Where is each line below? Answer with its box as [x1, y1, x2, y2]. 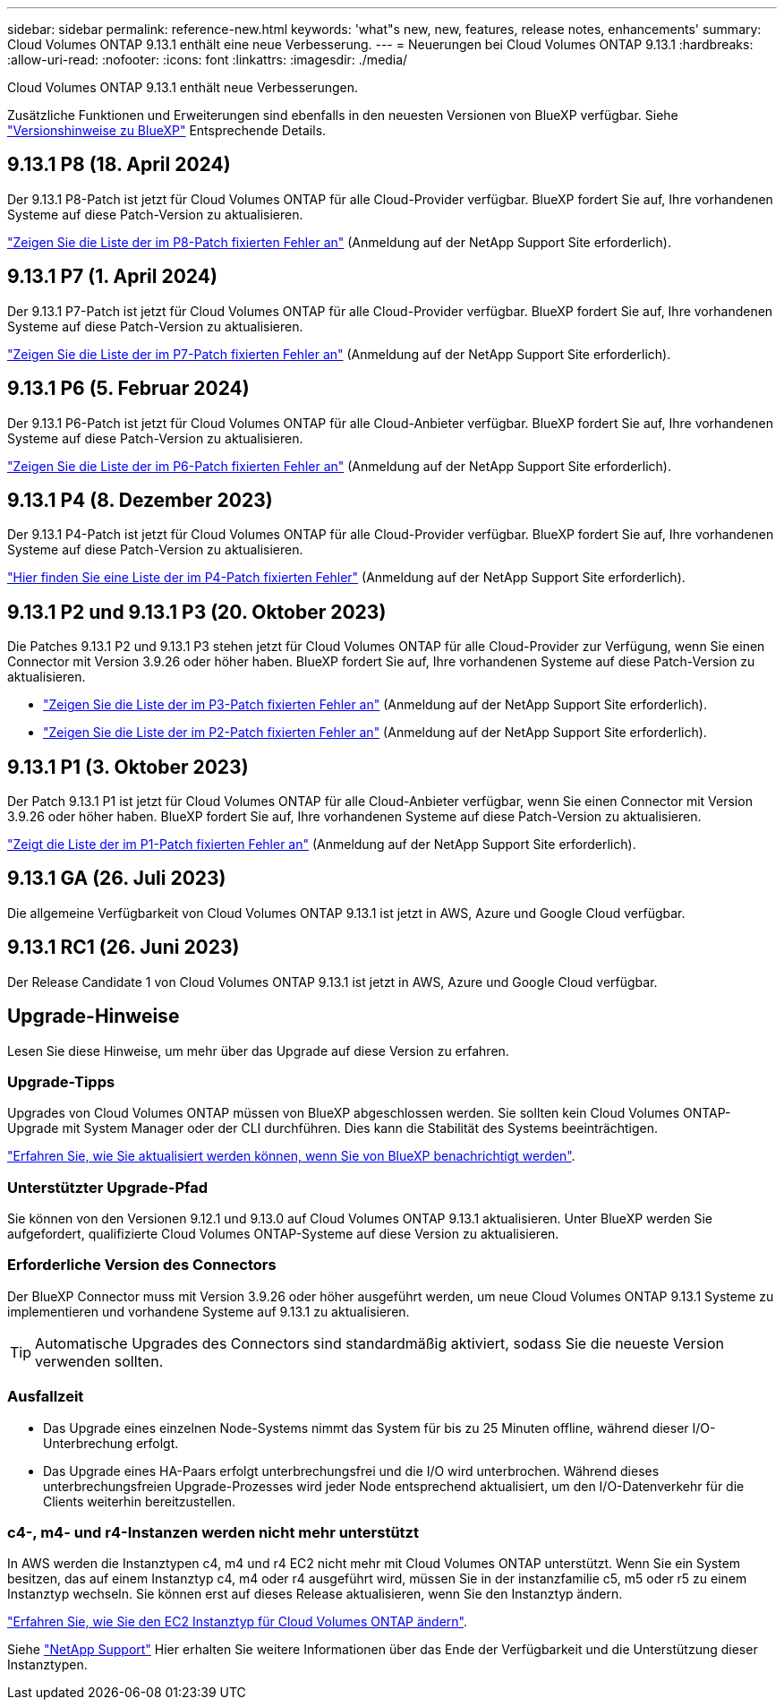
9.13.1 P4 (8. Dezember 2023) [7, 488, 273, 511]
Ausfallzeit [7, 1387, 84, 1406]
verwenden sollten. [35, 1351, 164, 1370]
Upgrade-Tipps [7, 1072, 115, 1091]
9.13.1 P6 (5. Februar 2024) [7, 377, 250, 400]
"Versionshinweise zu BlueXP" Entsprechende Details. [7, 123, 327, 138]
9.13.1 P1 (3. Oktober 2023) [7, 755, 249, 778]
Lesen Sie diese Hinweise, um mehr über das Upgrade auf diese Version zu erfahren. [7, 1042, 509, 1059]
